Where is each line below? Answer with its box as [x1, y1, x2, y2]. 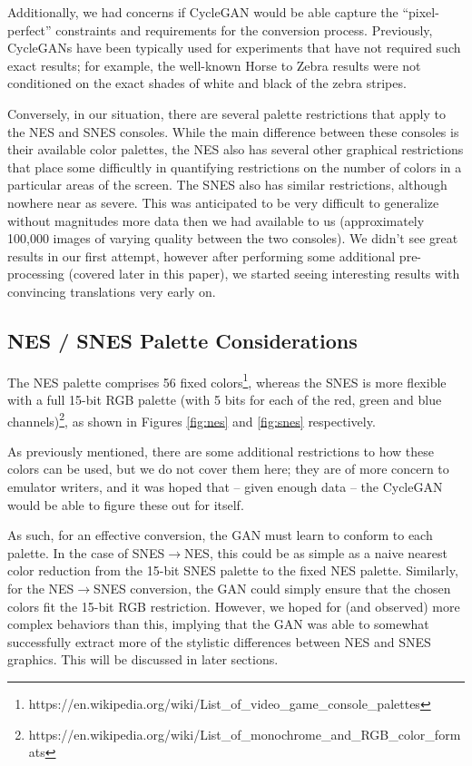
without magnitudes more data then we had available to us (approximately [7, 211, 425, 230]
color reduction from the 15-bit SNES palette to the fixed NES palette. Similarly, [7, 561, 458, 580]
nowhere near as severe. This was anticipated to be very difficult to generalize [7, 192, 439, 211]
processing [7, 264, 64, 283]
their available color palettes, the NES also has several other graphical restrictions [7, 140, 464, 159]
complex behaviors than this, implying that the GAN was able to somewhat [7, 614, 429, 633]
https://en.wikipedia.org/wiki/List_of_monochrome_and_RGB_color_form [28, 724, 461, 743]
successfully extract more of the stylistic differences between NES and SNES [7, 632, 431, 651]
